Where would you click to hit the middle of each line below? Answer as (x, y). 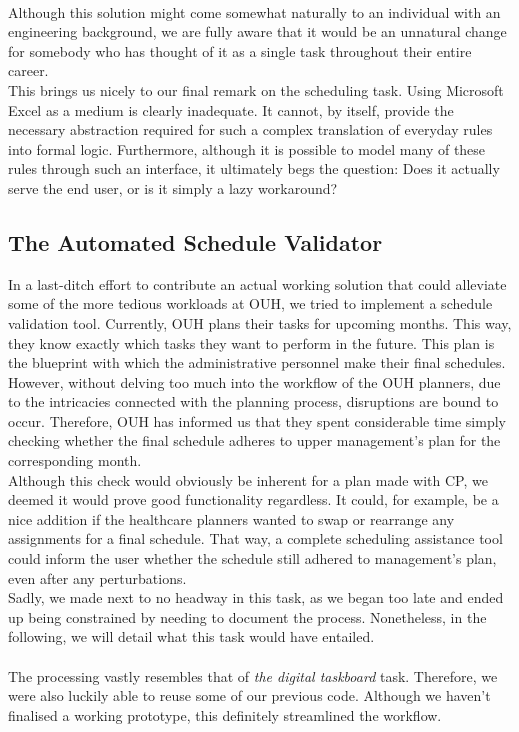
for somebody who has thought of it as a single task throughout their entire (240, 50)
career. (28, 70)
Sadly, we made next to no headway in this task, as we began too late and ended (256, 597)
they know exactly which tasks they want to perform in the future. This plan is (251, 342)
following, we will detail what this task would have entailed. (191, 636)
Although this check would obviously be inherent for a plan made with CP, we (248, 479)
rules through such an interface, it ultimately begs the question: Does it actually (254, 168)
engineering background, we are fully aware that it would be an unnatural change (257, 31)
